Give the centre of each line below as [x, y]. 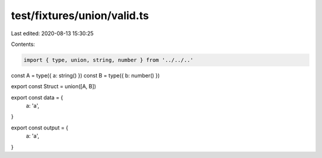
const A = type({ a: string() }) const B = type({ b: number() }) [86, 75]
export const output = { [40, 128]
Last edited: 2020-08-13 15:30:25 [52, 33]
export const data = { [37, 97]
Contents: [23, 44]
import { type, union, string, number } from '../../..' [109, 60]
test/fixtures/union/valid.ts [80, 16]
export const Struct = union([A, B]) [54, 86]
